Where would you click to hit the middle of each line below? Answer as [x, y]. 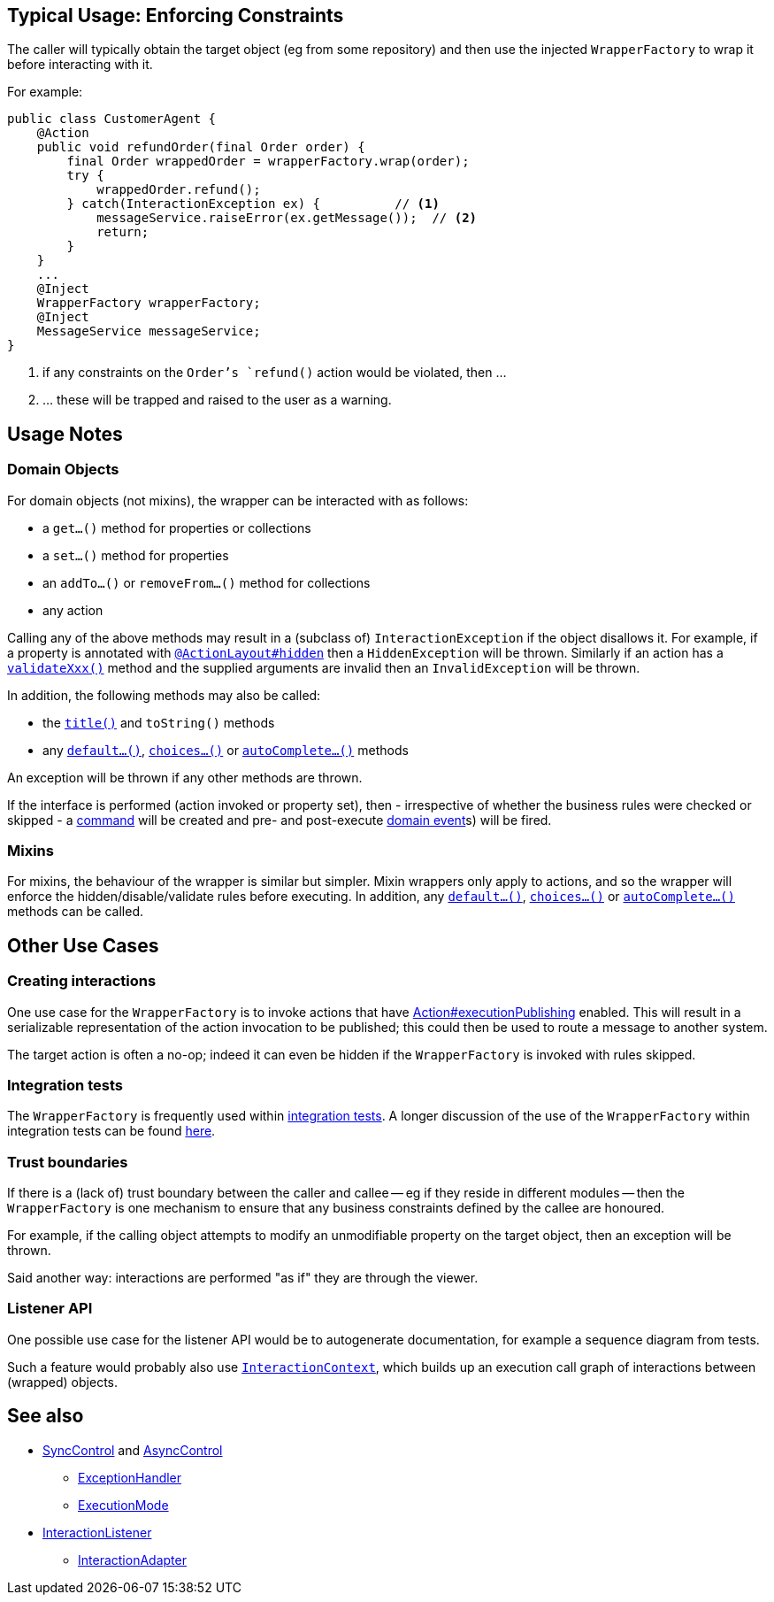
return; [123, 232]
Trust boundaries [68, 1162]
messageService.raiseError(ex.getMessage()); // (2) [287, 218]
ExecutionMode [123, 1505]
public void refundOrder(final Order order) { [201, 147]
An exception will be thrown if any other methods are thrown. [185, 777]
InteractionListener [97, 1532]
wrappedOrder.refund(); [179, 190]
